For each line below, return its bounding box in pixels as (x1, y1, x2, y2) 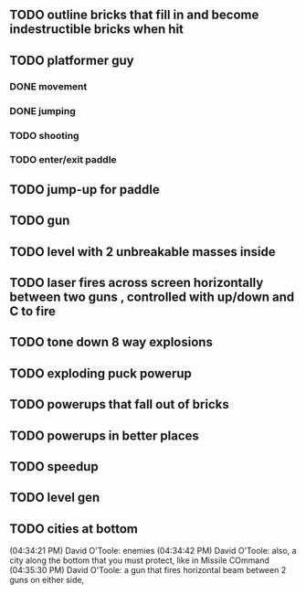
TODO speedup (9, 459, 99, 474)
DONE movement (9, 80, 88, 92)
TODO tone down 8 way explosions (9, 334, 213, 350)
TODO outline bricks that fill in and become (9, 7, 259, 23)
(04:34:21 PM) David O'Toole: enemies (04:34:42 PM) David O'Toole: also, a (9, 546, 297, 557)
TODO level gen (9, 490, 100, 505)
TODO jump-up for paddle (9, 182, 160, 197)
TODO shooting (9, 129, 79, 142)
